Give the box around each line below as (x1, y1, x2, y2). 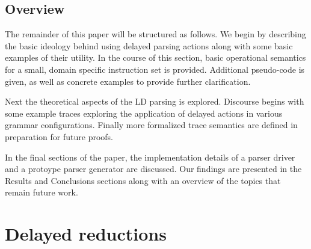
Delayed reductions (5, 221, 167, 246)
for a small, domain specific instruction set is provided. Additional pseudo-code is (5, 63, 305, 75)
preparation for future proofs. (5, 130, 113, 143)
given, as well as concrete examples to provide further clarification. (5, 75, 251, 87)
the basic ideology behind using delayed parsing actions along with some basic (5, 39, 293, 52)
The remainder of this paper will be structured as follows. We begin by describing (5, 28, 306, 40)
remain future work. (5, 186, 78, 198)
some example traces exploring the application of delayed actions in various (5, 106, 283, 119)
